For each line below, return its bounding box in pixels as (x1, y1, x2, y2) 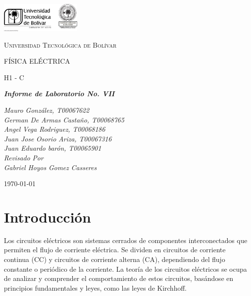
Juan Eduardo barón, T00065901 (4, 143, 101, 153)
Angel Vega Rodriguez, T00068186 (4, 124, 105, 134)
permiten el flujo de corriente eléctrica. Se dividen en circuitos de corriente (4, 244, 226, 255)
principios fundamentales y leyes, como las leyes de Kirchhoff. (4, 282, 187, 293)
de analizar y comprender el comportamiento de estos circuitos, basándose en (4, 273, 234, 283)
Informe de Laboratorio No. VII (4, 88, 115, 99)
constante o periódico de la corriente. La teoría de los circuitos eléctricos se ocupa (4, 263, 247, 274)
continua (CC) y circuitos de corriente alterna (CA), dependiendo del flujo (4, 254, 225, 264)
